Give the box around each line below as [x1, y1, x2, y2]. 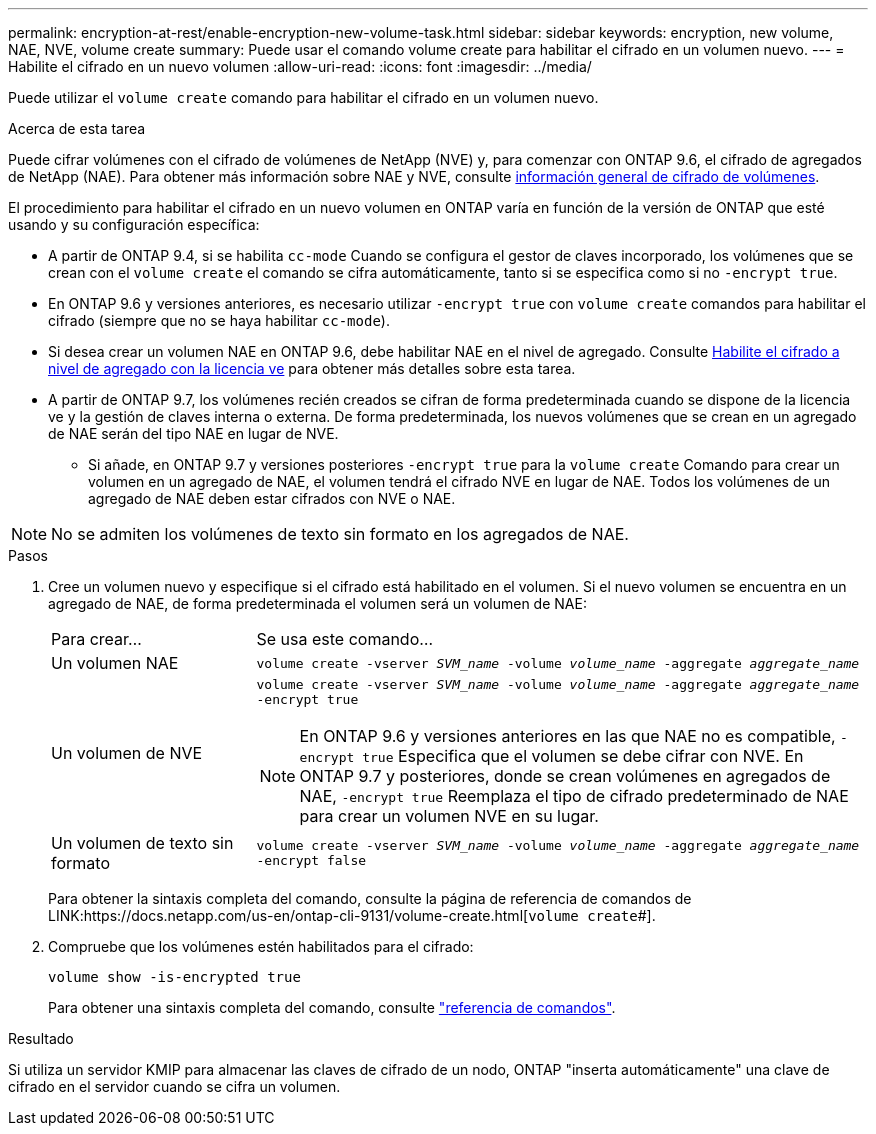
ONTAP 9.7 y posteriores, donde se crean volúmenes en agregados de [299, 766, 831, 786]
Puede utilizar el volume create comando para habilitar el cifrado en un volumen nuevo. [8, 89, 599, 106]
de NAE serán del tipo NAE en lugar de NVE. [48, 425, 339, 442]
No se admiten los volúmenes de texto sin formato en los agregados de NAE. [51, 524, 629, 544]
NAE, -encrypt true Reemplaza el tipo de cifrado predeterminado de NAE [299, 786, 849, 806]
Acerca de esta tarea [8, 120, 146, 137]
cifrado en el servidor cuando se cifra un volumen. [8, 1078, 341, 1095]
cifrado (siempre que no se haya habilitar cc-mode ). [48, 312, 390, 329]
